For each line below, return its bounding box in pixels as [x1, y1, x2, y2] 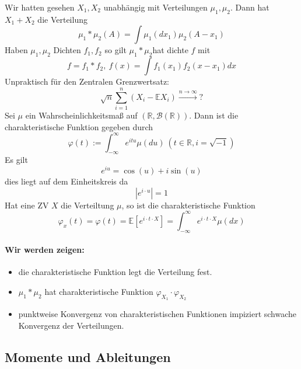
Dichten [53, 44, 81, 56]
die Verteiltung [61, 199, 114, 211]
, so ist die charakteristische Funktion [121, 199, 256, 211]
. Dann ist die [189, 109, 239, 121]
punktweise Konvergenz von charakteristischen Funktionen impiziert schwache [18, 308, 297, 320]
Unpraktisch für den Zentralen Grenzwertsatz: [5, 75, 170, 88]
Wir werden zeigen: [5, 243, 85, 256]
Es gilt [5, 154, 28, 166]
